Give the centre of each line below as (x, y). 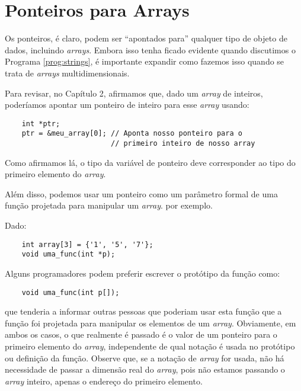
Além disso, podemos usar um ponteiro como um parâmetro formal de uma (141, 193)
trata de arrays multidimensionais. (67, 73)
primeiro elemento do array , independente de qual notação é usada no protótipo (150, 346)
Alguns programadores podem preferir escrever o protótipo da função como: (143, 273)
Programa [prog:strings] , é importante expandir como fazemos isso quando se (145, 61)
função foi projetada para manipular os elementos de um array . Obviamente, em (150, 323)
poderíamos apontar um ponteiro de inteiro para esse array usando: (127, 105)
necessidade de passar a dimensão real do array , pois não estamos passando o (145, 369)
